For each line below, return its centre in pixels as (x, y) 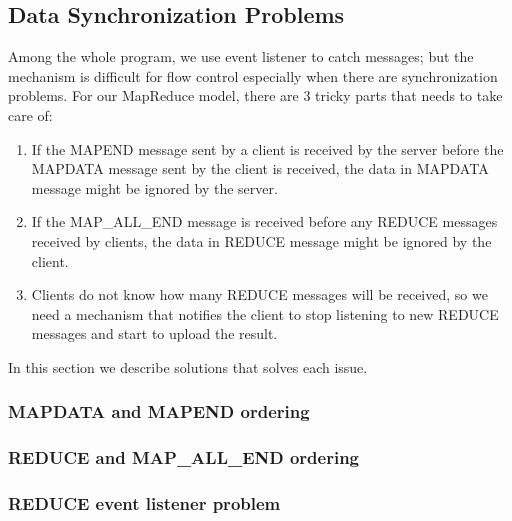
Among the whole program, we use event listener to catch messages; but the (241, 56)
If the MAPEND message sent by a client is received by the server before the (267, 148)
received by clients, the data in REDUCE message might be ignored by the (261, 240)
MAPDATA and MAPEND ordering (159, 411)
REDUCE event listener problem (144, 503)
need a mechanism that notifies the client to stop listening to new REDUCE (265, 313)
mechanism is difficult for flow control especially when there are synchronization (253, 75)
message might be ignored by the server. (154, 187)
